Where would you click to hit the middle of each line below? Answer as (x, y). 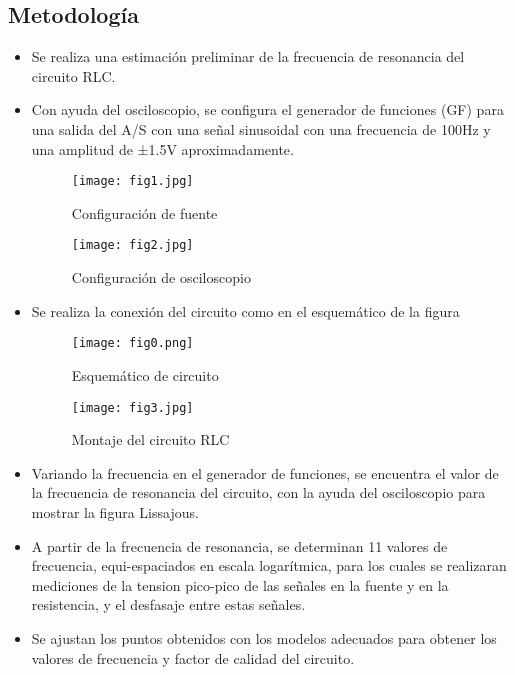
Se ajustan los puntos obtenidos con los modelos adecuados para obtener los (264, 637)
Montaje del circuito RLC (150, 439)
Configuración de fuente (144, 212)
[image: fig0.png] (132, 343)
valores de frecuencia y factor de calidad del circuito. (193, 657)
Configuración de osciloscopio (161, 277)
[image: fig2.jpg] (132, 245)
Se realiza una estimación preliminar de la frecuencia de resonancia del (248, 56)
